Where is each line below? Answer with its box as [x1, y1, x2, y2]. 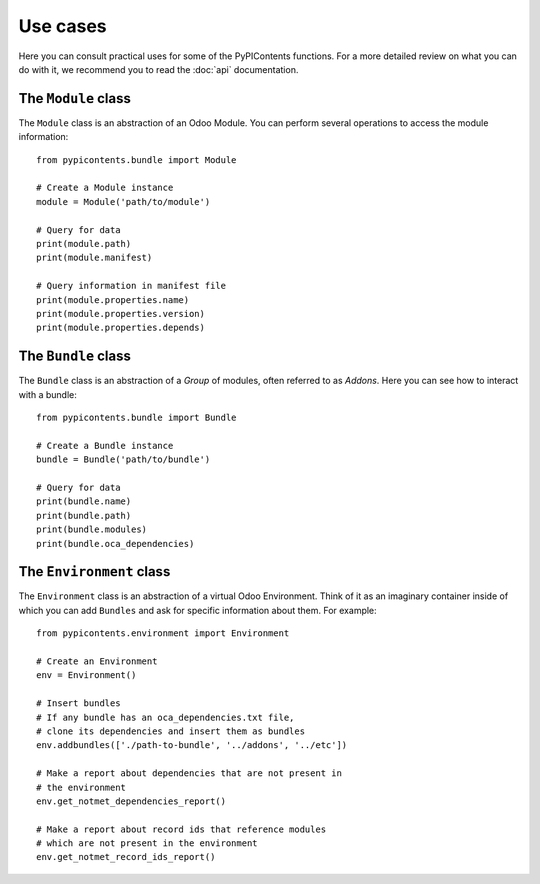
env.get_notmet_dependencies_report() [36, 795, 227, 807]
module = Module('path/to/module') [36, 196, 211, 207]
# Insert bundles [36, 698, 121, 709]
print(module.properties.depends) [36, 322, 205, 334]
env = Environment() [36, 670, 137, 681]
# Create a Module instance [36, 182, 174, 194]
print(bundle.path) [36, 510, 132, 521]
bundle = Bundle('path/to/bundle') [36, 454, 211, 465]
